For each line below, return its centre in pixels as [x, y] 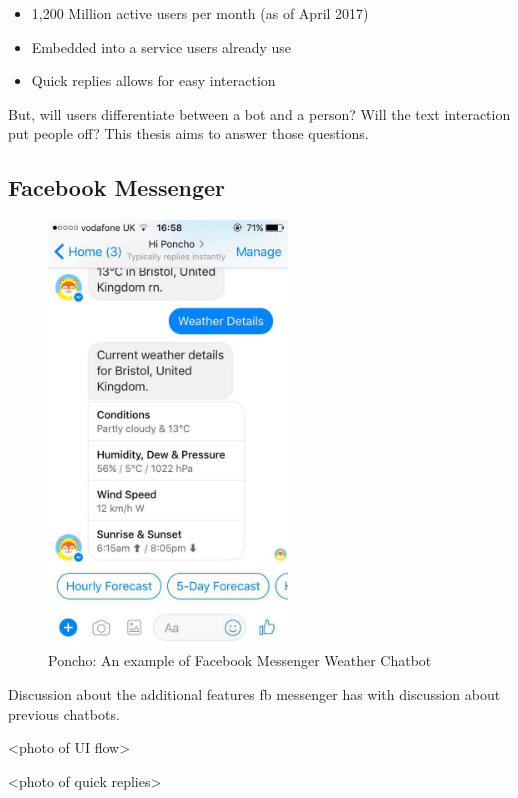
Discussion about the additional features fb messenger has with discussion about [254, 694]
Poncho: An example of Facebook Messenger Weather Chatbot [240, 660]
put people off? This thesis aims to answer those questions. [188, 133]
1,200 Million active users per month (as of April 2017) [200, 13]
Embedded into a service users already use [161, 46]
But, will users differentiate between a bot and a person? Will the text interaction [259, 113]
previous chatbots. [64, 713]
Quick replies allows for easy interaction [153, 80]
